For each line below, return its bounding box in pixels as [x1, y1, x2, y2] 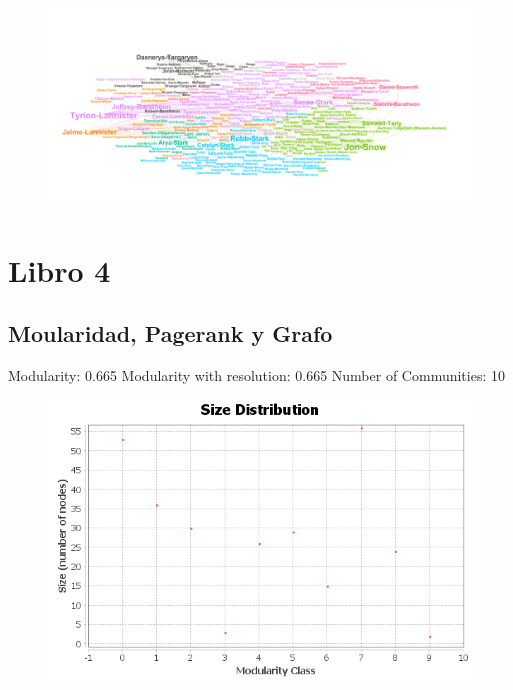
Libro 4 [8, 249, 111, 290]
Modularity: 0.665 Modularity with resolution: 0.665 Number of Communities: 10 [8, 364, 505, 385]
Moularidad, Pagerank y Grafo [8, 318, 333, 349]
